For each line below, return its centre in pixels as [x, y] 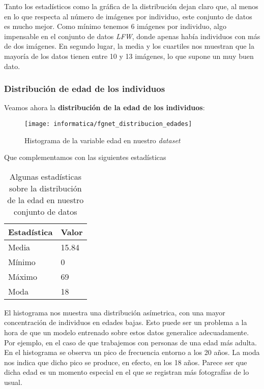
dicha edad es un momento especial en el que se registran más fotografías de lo [127, 372]
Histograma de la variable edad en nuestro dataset [102, 140]
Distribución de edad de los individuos [85, 89]
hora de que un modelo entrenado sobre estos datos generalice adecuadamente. [127, 332]
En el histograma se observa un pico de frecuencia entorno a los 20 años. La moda [132, 352]
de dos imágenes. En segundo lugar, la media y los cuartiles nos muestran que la [129, 46]
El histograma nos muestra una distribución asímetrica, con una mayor [115, 312]
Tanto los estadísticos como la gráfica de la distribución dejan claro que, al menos [131, 6]
